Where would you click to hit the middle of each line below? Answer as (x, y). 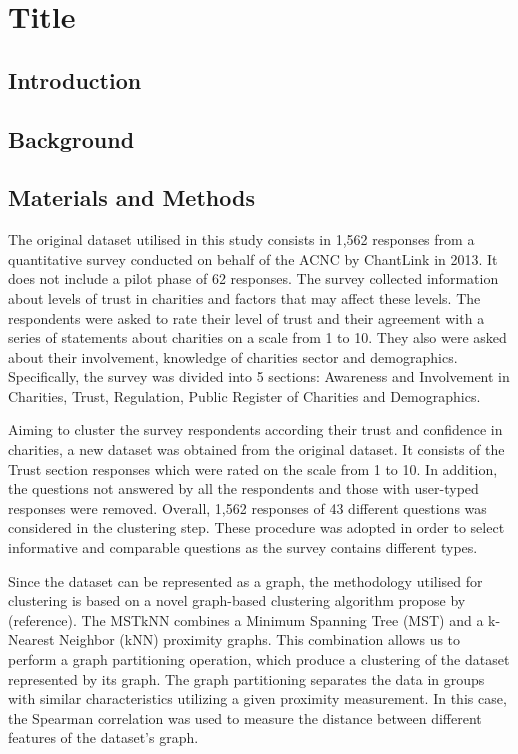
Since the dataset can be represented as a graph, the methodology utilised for (245, 580)
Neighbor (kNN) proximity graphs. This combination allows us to (260, 639)
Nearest (31, 639)
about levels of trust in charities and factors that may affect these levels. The (244, 297)
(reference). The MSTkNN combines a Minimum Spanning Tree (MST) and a (246, 619)
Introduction (75, 79)
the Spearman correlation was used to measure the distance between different (245, 717)
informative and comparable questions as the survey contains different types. (243, 547)
